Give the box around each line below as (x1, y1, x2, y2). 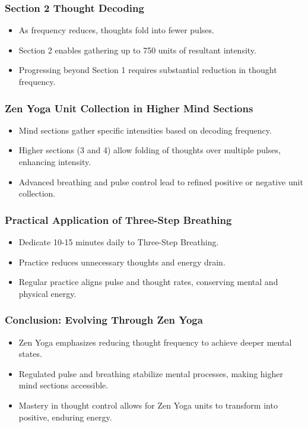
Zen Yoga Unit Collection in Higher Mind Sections (5, 100, 253, 115)
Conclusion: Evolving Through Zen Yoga (5, 312, 203, 327)
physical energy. (18, 287, 77, 299)
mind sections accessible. (18, 379, 109, 391)
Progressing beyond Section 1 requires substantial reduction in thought (18, 64, 277, 76)
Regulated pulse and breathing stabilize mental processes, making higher (18, 367, 283, 379)
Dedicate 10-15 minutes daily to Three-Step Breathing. (18, 236, 219, 248)
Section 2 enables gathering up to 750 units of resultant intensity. (18, 43, 256, 56)
